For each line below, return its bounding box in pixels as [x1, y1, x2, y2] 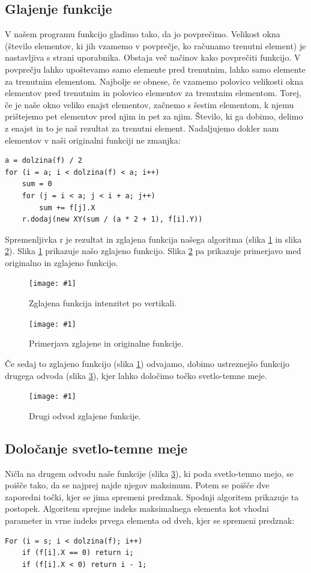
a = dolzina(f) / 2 [5, 156, 82, 165]
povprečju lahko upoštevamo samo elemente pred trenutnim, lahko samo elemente [5, 62, 306, 75]
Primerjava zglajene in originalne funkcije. [29, 337, 184, 350]
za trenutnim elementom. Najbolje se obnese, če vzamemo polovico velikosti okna [5, 74, 304, 87]
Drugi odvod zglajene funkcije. [29, 409, 141, 422]
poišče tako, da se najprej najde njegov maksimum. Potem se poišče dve [5, 479, 270, 491]
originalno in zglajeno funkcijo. [5, 256, 118, 268]
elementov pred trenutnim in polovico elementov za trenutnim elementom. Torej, [5, 86, 302, 99]
